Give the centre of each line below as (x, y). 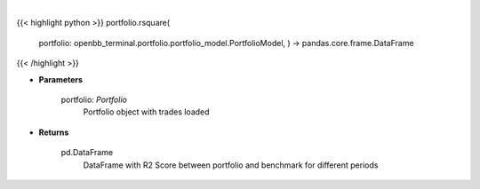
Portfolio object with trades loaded (146, 112)
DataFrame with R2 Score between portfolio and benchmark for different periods (231, 165)
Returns (54, 132)
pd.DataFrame (87, 153)
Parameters (61, 79)
